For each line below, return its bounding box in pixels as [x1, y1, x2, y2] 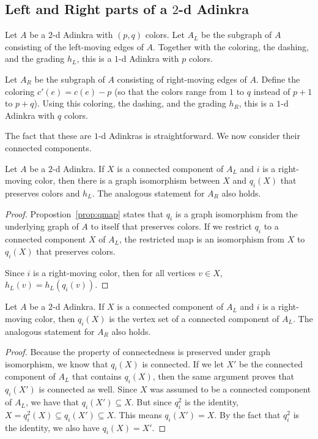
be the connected [239, 357, 303, 370]
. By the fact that [214, 408, 281, 421]
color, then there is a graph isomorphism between [34, 174, 220, 187]
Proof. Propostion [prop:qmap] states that [5, 207, 164, 220]
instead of [253, 84, 290, 97]
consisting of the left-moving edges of [5, 40, 144, 53]
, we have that [25, 396, 79, 408]
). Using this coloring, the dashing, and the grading [34, 97, 226, 110]
